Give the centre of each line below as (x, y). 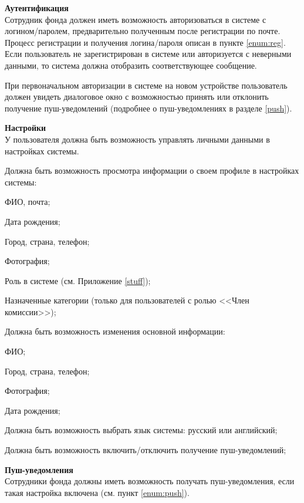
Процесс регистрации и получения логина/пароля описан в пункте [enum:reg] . (145, 42)
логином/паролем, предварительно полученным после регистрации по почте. (143, 31)
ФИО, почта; (28, 202)
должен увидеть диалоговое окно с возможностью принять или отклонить (137, 97)
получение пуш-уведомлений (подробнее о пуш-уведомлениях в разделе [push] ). (148, 108)
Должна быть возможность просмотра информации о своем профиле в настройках (152, 171)
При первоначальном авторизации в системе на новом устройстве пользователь (146, 85)
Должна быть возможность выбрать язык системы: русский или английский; (141, 430)
